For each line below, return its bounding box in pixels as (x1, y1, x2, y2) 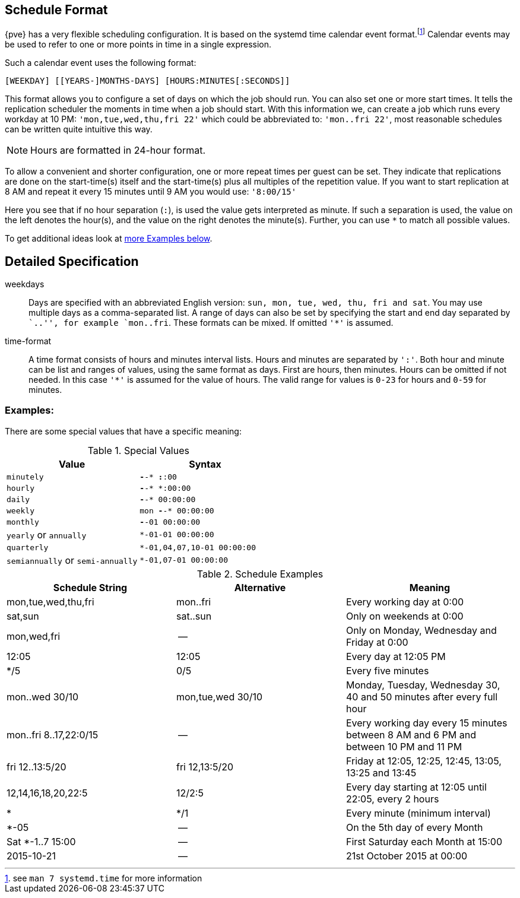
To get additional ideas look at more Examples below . (5, 233, 213, 244)
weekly (7, 506, 34, 515)
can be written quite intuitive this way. (5, 124, 153, 135)
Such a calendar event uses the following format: (5, 58, 196, 68)
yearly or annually (7, 528, 87, 541)
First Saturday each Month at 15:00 (345, 835, 503, 848)
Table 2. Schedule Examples (196, 567, 324, 580)
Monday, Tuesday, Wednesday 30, (345, 678, 500, 691)
